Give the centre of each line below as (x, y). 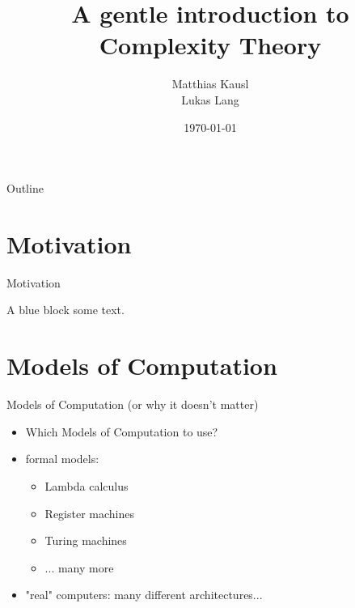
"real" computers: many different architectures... (144, 595)
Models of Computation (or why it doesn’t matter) (133, 404)
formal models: (62, 459)
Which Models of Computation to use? (122, 431)
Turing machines (86, 540)
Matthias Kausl (210, 84)
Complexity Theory (210, 45)
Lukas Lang (210, 99)
